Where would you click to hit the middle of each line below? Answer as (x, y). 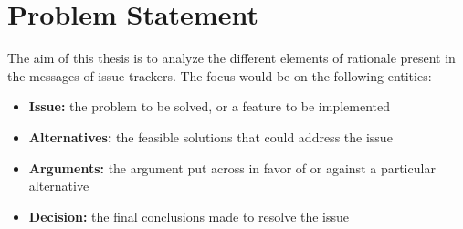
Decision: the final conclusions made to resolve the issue (189, 216)
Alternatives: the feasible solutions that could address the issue (210, 136)
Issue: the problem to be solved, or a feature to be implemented (210, 106)
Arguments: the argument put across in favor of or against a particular (232, 167)
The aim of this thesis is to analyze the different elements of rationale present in (231, 58)
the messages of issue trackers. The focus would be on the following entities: (220, 75)
